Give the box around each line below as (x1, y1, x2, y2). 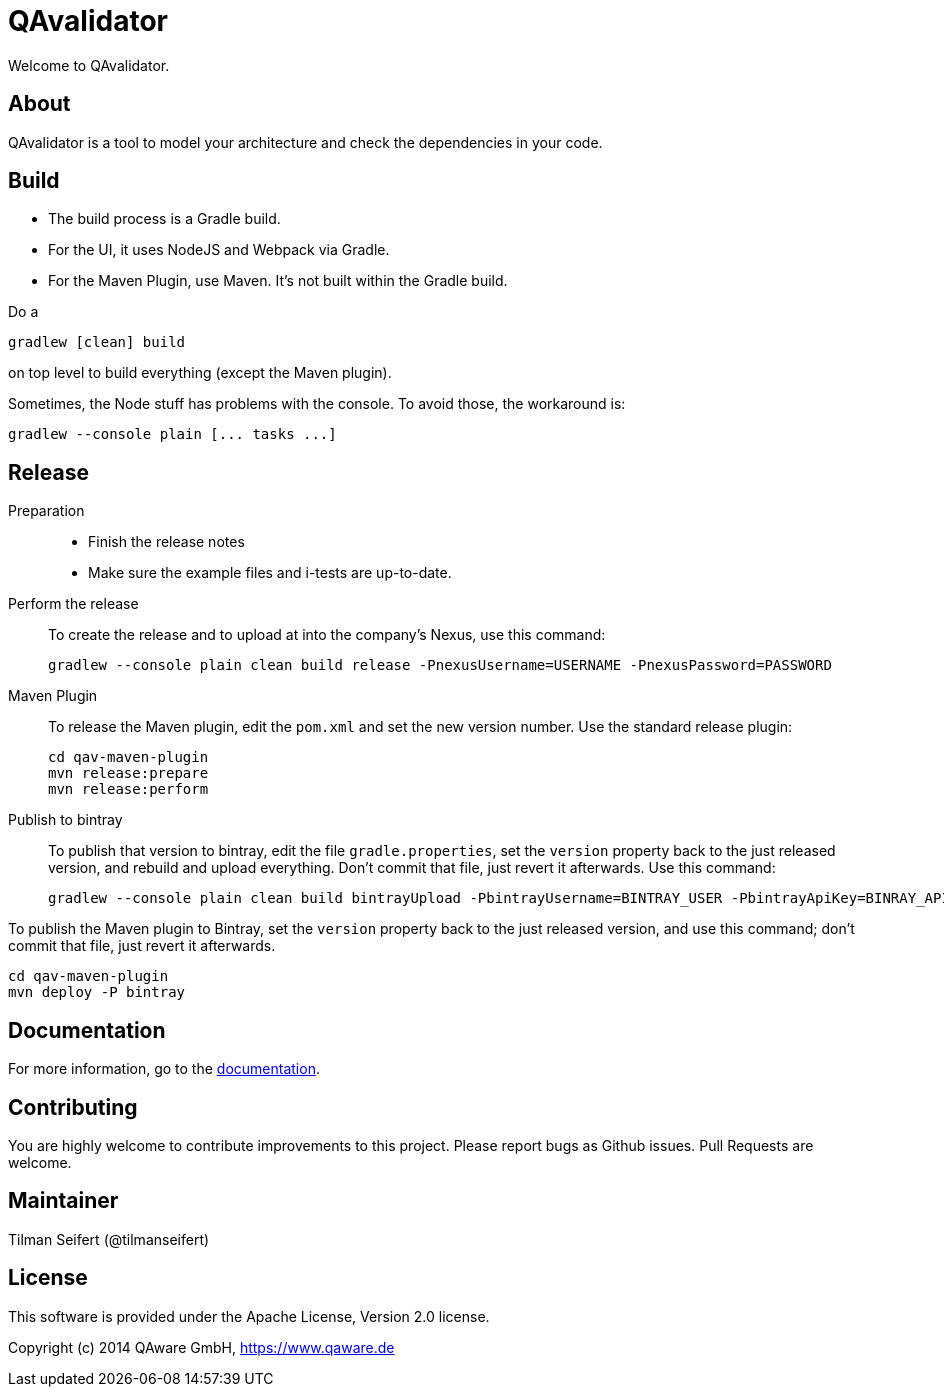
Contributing (8, 1094, 138, 1120)
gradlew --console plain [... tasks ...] (8, 426, 337, 443)
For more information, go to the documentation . (8, 1060, 320, 1078)
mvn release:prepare (48, 765, 209, 782)
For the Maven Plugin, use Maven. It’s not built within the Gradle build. (48, 272, 508, 290)
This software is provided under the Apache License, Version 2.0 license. (8, 1307, 490, 1325)
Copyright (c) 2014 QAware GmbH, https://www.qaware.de (8, 1338, 395, 1356)
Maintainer (8, 1188, 119, 1214)
